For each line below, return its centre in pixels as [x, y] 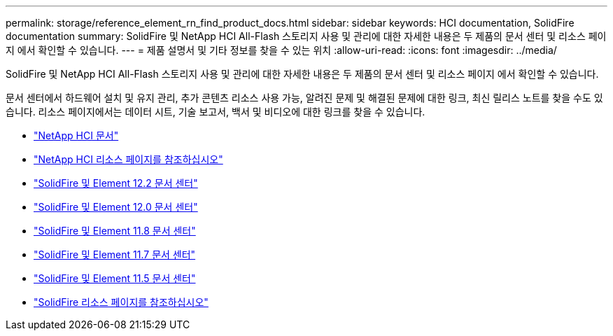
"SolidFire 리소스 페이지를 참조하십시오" [121, 302]
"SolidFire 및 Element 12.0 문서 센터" [116, 207]
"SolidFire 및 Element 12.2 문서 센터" [116, 183]
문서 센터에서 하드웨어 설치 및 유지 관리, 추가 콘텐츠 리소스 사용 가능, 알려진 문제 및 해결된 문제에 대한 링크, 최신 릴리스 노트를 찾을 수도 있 [304, 98]
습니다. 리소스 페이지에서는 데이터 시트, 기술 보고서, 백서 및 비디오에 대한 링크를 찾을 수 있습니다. [216, 112]
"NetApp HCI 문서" [76, 135]
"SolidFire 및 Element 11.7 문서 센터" [115, 254]
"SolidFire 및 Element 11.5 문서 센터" [115, 278]
